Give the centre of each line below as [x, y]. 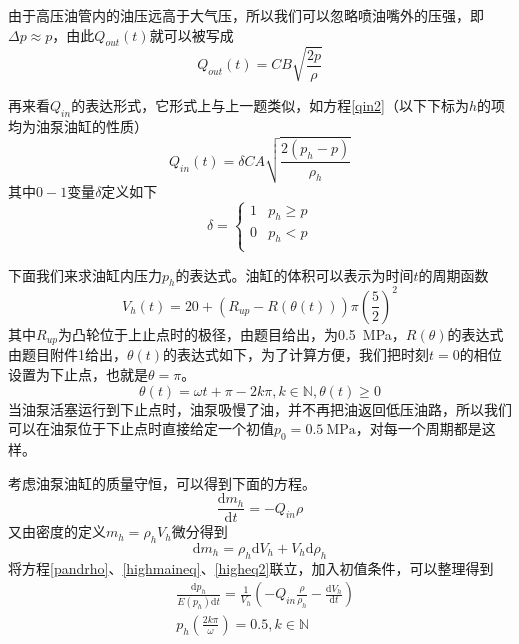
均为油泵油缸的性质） [78, 125]
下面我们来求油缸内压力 [85, 274]
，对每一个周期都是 [418, 428]
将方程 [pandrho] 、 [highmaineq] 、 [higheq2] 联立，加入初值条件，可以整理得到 [251, 567]
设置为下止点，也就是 [78, 373]
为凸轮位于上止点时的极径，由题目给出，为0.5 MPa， [231, 333]
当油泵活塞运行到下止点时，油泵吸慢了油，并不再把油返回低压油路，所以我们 [260, 408]
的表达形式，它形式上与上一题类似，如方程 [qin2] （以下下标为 [270, 104]
